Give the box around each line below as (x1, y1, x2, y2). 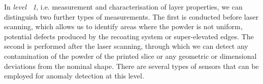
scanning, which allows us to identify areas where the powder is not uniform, (4, 21, 243, 32)
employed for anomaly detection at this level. (4, 70, 144, 81)
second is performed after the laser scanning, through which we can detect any (4, 41, 248, 51)
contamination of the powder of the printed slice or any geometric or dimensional (4, 50, 257, 61)
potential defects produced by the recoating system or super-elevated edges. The (4, 31, 254, 41)
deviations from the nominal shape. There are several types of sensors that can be (4, 60, 259, 71)
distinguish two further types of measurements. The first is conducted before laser (4, 11, 258, 22)
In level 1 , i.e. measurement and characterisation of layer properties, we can (4, 2, 243, 12)
